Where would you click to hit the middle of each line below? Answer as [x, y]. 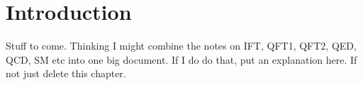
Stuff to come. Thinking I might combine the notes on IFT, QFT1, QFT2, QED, [181, 46]
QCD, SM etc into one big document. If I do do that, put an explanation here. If [181, 59]
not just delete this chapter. [66, 73]
